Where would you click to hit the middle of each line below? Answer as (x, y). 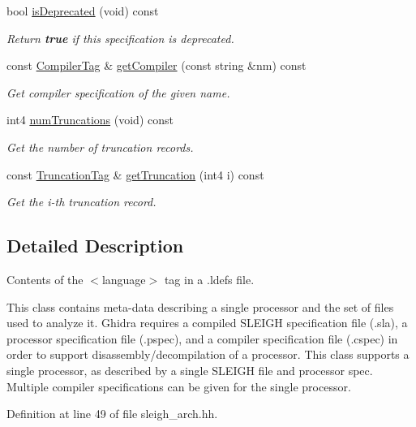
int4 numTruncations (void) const (90, 120)
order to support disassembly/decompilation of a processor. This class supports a (208, 354)
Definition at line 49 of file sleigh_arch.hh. (112, 414)
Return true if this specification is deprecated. (120, 38)
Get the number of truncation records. (100, 147)
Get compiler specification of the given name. (118, 92)
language (124, 279)
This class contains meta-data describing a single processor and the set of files (200, 306)
